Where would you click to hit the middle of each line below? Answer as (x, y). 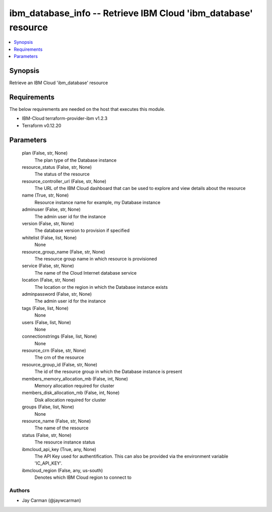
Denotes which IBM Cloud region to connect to (83, 477)
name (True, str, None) (45, 195)
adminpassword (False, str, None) (57, 294)
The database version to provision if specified (82, 231)
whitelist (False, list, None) (49, 237)
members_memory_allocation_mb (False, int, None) (75, 378)
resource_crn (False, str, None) (54, 351)
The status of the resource (62, 174)
